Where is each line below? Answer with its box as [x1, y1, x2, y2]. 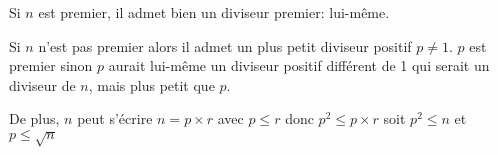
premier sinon [9, 55, 93, 76]
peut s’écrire [77, 108, 153, 129]
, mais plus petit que [88, 74, 215, 95]
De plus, [9, 108, 60, 129]
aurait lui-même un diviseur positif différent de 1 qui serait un [108, 55, 490, 76]
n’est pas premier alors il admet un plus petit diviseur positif [38, 35, 412, 56]
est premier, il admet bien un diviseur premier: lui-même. [38, 2, 390, 22]
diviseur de [9, 74, 76, 95]
